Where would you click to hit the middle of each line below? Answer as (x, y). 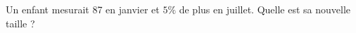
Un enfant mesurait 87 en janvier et (83, 9)
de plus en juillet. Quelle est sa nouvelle (265, 9)
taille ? (20, 23)
